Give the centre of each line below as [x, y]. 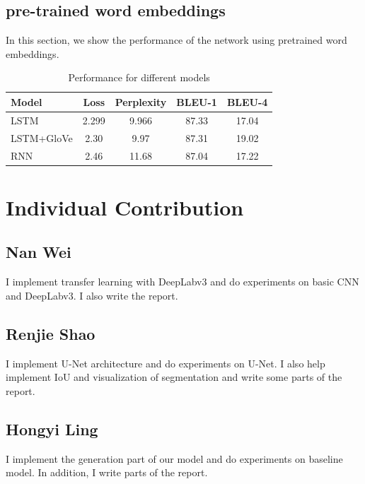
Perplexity [141, 101]
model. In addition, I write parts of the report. [107, 472]
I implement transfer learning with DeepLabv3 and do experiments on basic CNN [182, 282]
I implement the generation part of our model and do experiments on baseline [174, 458]
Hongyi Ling [52, 429]
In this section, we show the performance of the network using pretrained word [176, 40]
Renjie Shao [51, 333]
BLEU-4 [247, 101]
